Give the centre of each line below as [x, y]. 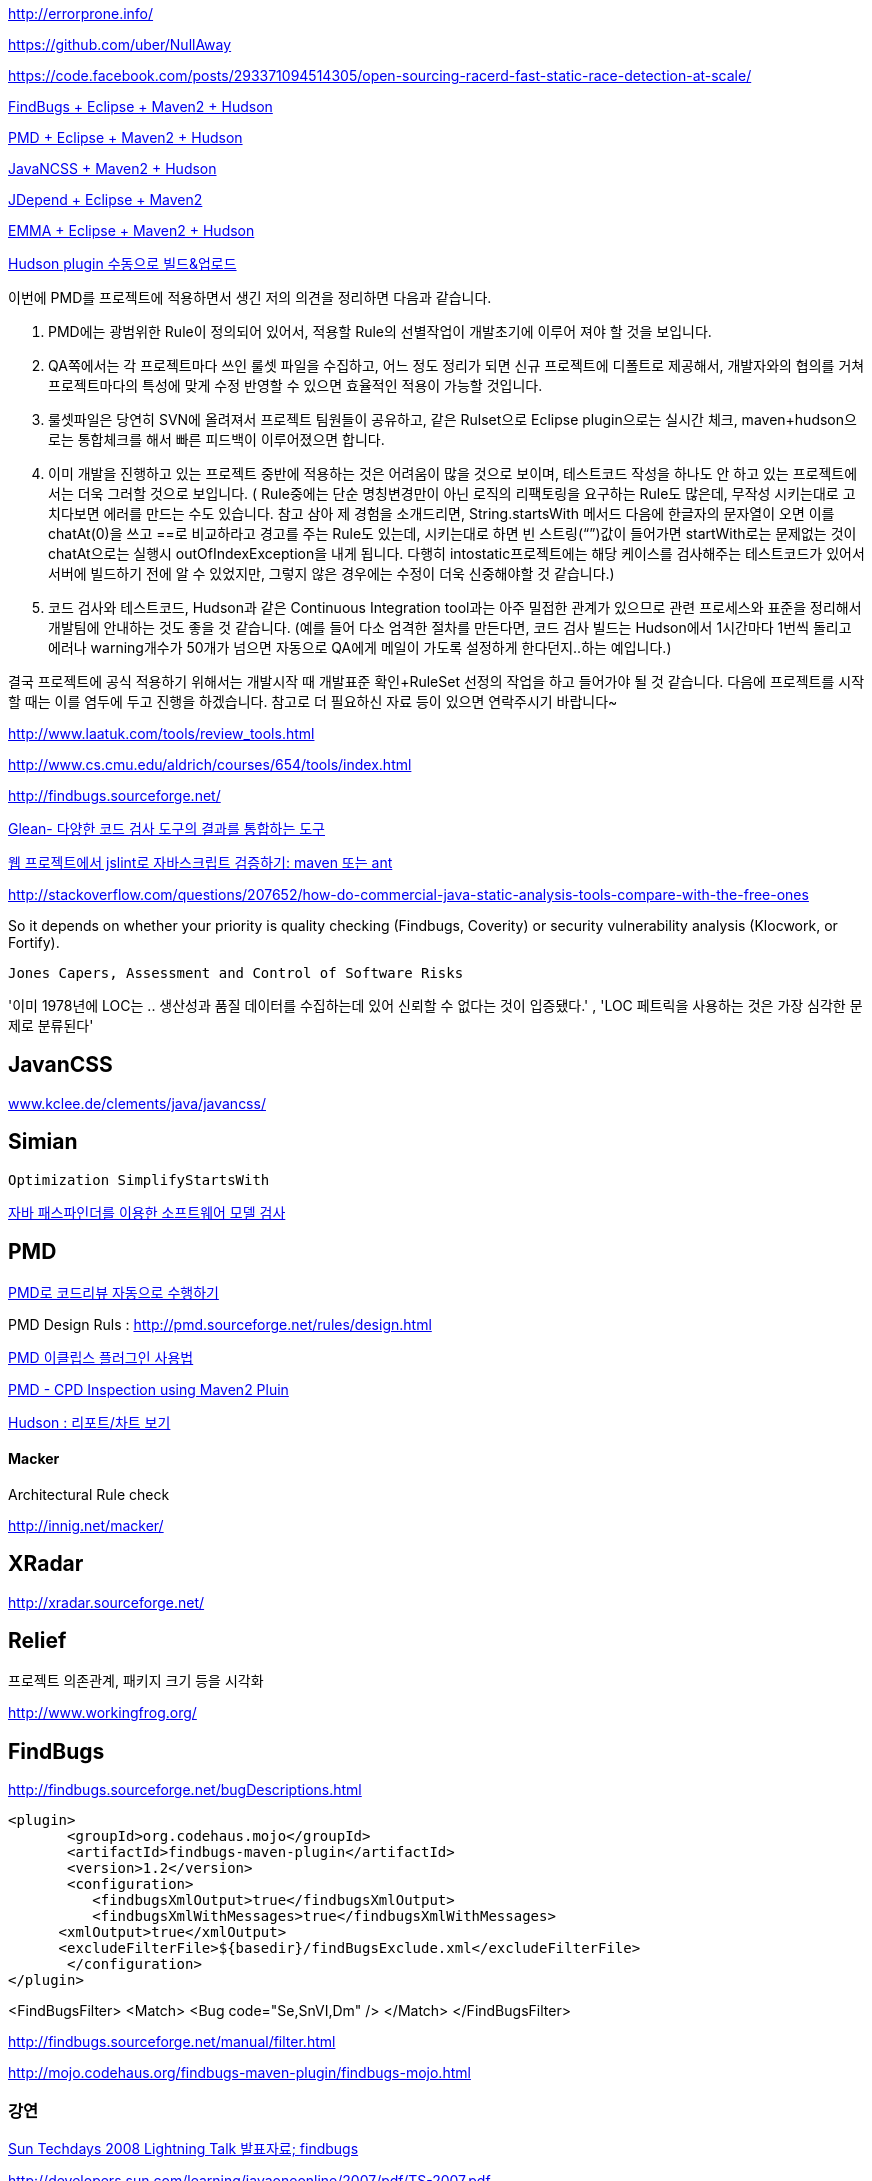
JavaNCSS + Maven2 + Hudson [112, 168]
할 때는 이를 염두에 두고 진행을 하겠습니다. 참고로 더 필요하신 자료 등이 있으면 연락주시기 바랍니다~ [313, 701]
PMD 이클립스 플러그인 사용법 [101, 1357]
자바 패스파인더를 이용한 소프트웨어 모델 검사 [147, 1212]
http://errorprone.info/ [81, 13]
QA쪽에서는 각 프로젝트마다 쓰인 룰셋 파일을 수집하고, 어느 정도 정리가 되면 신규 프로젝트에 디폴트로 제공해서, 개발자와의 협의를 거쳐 [456, 365]
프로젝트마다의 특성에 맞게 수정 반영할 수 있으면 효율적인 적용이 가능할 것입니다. [295, 385]
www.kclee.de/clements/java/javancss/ [137, 1103]
